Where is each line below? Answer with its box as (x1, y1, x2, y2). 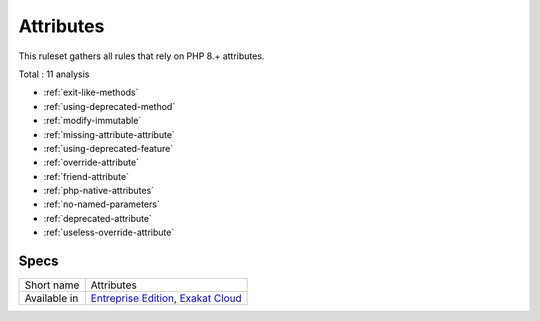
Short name (24, 278, 80, 292)
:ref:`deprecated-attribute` (43, 212, 152, 224)
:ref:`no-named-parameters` (43, 198, 160, 210)
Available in (24, 291, 79, 305)
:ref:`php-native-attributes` (43, 185, 155, 197)
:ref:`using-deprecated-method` (43, 100, 176, 112)
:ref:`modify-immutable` (43, 115, 142, 127)
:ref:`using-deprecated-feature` (43, 142, 174, 154)
